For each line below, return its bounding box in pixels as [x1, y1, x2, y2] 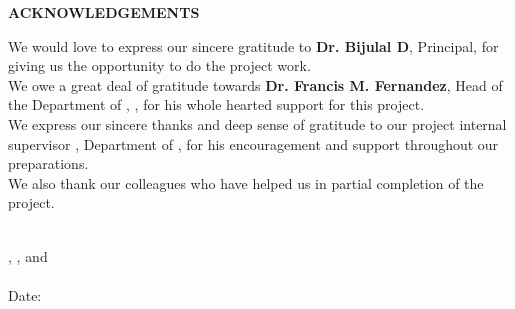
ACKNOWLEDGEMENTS [8, 2, 200, 22]
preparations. [8, 153, 89, 174]
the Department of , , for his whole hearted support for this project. [8, 94, 425, 115]
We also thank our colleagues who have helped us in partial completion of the [8, 172, 484, 193]
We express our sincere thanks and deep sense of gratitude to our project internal [8, 113, 507, 134]
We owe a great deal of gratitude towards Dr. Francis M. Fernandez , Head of [8, 74, 503, 95]
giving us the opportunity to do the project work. [8, 55, 311, 76]
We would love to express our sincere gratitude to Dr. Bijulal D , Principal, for [8, 35, 499, 56]
